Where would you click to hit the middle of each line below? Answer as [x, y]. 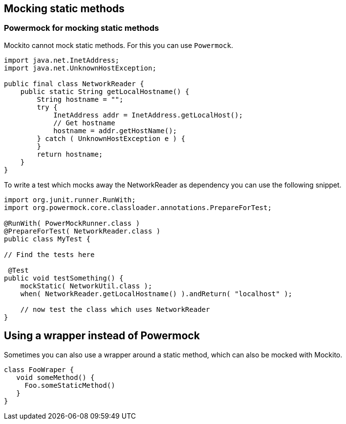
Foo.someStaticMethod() [70, 385]
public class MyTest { [47, 239]
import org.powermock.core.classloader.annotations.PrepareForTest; [138, 207]
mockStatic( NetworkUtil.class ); [86, 286]
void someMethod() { [55, 377]
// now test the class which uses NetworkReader [115, 309]
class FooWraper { [39, 369]
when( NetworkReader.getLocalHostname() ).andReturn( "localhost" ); [156, 294]
